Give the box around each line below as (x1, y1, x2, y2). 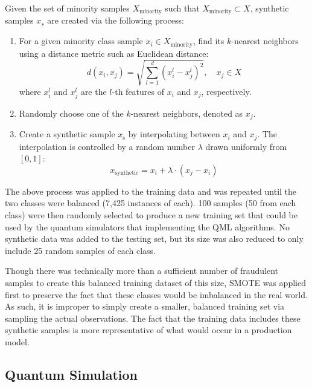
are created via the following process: (47, 14, 184, 27)
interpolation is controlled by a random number (19, 140, 195, 152)
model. (5, 336, 30, 348)
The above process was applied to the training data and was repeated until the (5, 184, 297, 197)
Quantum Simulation (5, 365, 138, 383)
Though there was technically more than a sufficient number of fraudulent (5, 264, 278, 277)
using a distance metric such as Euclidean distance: (19, 47, 209, 59)
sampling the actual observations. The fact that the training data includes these (5, 311, 301, 324)
